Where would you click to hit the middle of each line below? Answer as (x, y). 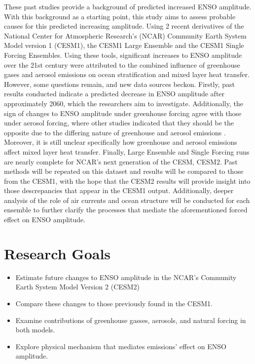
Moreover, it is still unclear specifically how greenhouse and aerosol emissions (121, 142)
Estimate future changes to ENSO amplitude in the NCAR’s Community (126, 277)
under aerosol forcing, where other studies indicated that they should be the (119, 123)
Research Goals (57, 253)
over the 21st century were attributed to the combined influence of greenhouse (122, 64)
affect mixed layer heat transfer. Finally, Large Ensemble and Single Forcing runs (127, 151)
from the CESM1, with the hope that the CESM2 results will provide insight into (127, 181)
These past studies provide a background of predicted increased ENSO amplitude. (128, 6)
